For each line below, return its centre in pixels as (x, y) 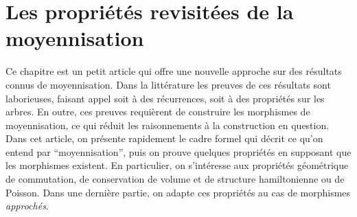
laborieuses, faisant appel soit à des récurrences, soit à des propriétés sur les (165, 98)
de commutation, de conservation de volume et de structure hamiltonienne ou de (175, 179)
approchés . (27, 206)
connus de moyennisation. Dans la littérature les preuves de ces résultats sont (168, 84)
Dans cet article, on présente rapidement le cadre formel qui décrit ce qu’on (164, 138)
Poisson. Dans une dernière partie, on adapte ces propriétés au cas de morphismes (178, 192)
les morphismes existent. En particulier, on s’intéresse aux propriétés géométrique (177, 165)
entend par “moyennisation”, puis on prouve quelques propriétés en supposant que (178, 151)
